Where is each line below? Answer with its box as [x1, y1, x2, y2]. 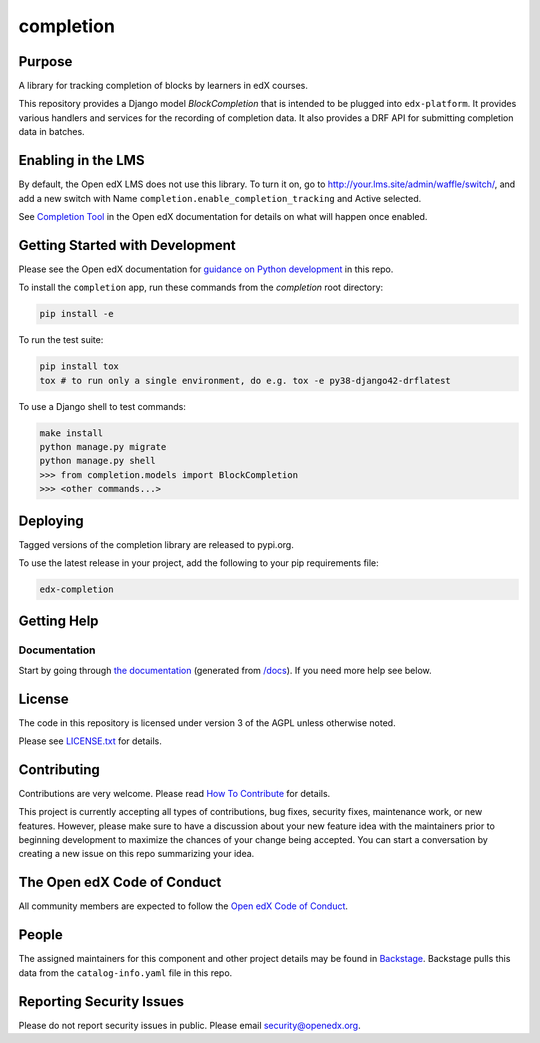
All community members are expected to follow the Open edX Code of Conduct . [18, 900, 349, 912]
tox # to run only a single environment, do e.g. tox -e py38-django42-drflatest [39, 375, 452, 386]
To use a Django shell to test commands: [18, 400, 187, 412]
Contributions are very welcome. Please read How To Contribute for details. [18, 787, 331, 799]
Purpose [18, 53, 73, 70]
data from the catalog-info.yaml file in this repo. [18, 966, 233, 979]
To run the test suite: [18, 334, 104, 346]
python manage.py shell [39, 455, 157, 467]
